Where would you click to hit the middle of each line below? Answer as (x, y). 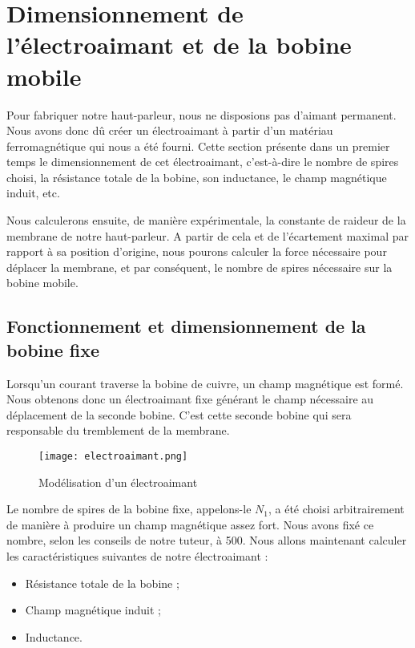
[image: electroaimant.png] (113, 456)
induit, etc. (33, 193)
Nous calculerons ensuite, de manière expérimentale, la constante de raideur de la (206, 220)
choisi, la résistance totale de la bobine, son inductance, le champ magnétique (197, 177)
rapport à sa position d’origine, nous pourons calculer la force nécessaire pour (197, 251)
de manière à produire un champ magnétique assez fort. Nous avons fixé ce (190, 524)
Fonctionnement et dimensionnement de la (186, 326)
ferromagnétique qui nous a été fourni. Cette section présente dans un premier (198, 146)
